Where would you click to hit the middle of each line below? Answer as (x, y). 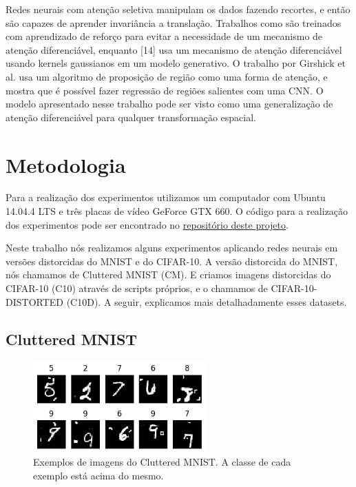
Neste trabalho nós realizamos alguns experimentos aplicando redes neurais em (172, 248)
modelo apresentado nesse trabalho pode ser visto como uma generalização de (169, 104)
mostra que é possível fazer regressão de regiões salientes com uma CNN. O (165, 90)
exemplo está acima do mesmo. (98, 475)
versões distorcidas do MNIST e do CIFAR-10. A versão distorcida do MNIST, (172, 261)
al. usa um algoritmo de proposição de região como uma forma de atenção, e (167, 76)
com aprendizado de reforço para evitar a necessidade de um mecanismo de (164, 36)
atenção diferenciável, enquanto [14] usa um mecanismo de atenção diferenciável (174, 49)
